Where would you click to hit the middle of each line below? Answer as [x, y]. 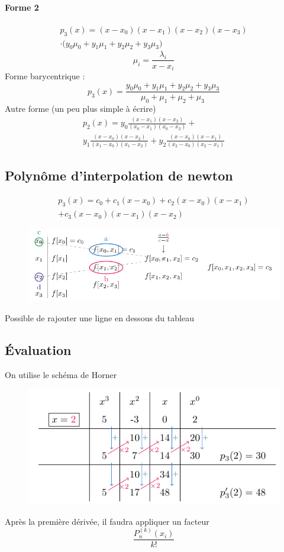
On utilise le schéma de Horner [61, 374]
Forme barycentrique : [45, 75]
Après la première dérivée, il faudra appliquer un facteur [107, 521]
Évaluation [38, 350]
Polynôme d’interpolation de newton [119, 175]
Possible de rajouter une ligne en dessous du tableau [99, 318]
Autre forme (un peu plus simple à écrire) [80, 109]
